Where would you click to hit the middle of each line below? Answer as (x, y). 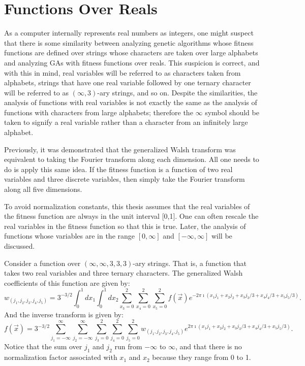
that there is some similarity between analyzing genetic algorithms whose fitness (129, 42)
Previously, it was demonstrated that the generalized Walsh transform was (120, 149)
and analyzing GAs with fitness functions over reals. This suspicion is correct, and (132, 62)
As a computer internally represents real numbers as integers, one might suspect (129, 33)
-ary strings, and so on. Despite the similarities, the (177, 92)
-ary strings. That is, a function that (190, 263)
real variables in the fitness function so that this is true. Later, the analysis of (125, 226)
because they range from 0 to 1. (202, 357)
